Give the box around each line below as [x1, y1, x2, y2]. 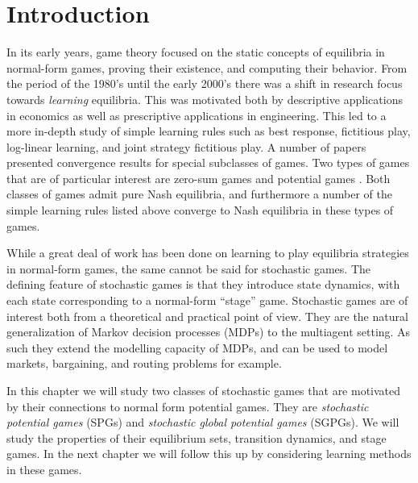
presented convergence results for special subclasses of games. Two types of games [6, 154, 410, 171]
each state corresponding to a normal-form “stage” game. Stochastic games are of [6, 292, 408, 309]
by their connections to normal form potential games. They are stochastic [6, 398, 369, 414]
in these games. [6, 460, 82, 477]
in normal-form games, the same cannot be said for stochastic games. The [6, 260, 371, 277]
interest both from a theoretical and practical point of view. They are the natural [6, 307, 408, 324]
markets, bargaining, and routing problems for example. [6, 355, 282, 372]
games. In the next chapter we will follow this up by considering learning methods [6, 445, 412, 462]
